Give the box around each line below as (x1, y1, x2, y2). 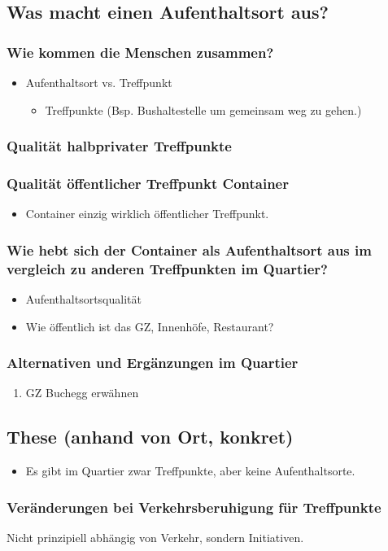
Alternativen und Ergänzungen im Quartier (7, 352, 299, 373)
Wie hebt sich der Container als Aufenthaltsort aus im (7, 239, 372, 260)
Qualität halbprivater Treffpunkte (7, 136, 232, 156)
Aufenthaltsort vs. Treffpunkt (25, 74, 172, 90)
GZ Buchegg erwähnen (25, 384, 139, 401)
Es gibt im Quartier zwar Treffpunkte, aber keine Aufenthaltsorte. (25, 462, 355, 479)
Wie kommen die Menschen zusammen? (7, 42, 274, 62)
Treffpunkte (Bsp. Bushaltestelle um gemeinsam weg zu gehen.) (45, 101, 362, 118)
